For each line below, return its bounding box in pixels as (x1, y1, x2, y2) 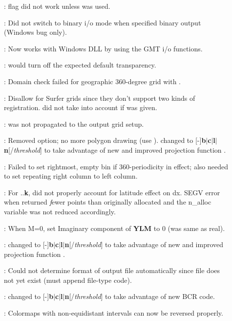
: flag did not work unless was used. (4, 1, 110, 11)
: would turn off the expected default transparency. (4, 60, 156, 70)
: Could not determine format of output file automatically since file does (4, 265, 220, 275)
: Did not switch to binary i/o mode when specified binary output (4, 17, 201, 27)
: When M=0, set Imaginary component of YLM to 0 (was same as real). (4, 223, 225, 233)
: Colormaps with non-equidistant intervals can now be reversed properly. (4, 308, 223, 318)
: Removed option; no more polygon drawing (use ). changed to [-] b (4, 135, 206, 145)
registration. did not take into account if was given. (4, 102, 157, 113)
